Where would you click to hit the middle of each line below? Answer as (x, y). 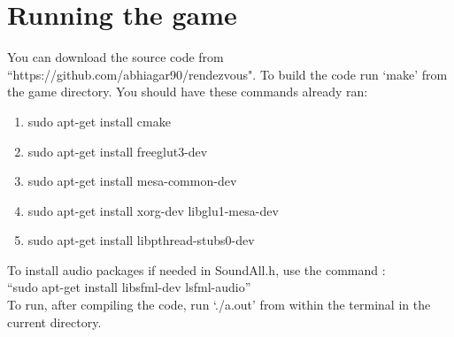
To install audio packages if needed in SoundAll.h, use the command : (196, 269)
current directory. (54, 322)
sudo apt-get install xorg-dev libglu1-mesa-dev (153, 210)
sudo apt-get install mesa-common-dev (132, 181)
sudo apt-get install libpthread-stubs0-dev (141, 240)
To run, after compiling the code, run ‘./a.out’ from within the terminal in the (219, 305)
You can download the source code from (115, 57)
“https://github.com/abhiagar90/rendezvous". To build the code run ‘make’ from (227, 74)
